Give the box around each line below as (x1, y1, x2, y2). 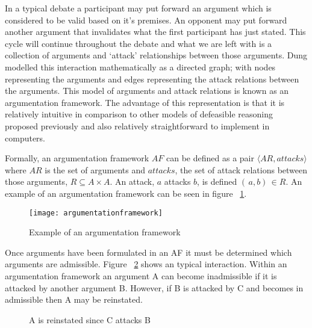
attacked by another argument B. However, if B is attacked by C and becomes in (5, 281, 304, 294)
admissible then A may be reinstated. (5, 293, 143, 306)
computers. (5, 131, 46, 144)
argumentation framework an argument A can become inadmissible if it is (5, 269, 277, 282)
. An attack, (110, 175, 155, 188)
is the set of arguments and (45, 163, 145, 176)
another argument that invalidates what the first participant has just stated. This (5, 25, 306, 38)
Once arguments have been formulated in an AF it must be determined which (5, 246, 292, 258)
